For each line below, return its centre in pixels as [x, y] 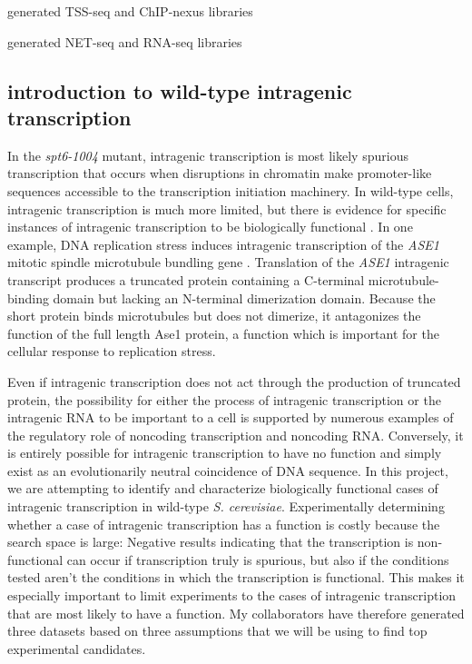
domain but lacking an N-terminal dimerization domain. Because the [244, 297]
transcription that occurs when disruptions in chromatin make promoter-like [220, 173]
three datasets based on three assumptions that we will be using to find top [217, 631]
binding [28, 297]
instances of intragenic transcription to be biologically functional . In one [210, 227]
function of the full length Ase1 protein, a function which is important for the [223, 333]
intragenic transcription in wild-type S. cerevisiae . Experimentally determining [226, 506]
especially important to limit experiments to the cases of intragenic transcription [232, 595]
